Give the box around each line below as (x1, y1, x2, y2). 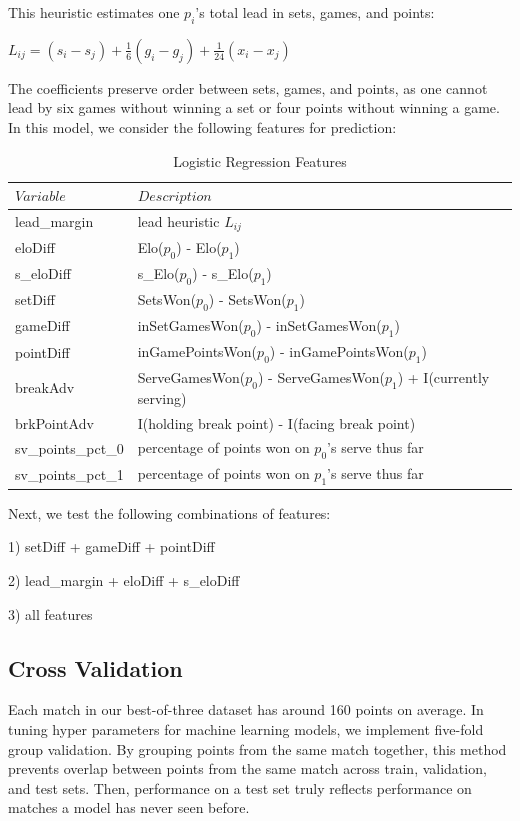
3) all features (8, 603, 93, 624)
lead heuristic (137, 211, 220, 232)
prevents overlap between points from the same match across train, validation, (8, 758, 487, 779)
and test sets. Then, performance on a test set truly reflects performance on (8, 777, 472, 798)
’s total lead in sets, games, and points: (195, 2, 435, 22)
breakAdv (15, 377, 75, 398)
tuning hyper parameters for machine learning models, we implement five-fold (8, 718, 484, 739)
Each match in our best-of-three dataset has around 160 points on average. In (8, 699, 484, 720)
